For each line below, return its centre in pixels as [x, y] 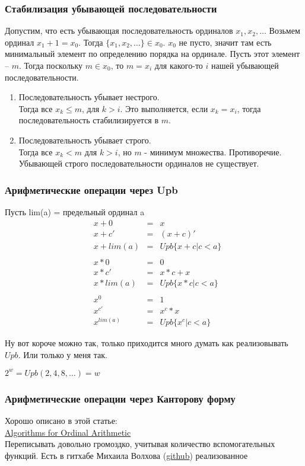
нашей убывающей [245, 65]
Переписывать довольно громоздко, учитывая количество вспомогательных [140, 444]
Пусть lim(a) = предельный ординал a [75, 211]
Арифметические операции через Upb [91, 189]
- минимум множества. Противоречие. [213, 151]
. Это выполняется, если [164, 108]
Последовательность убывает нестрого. [89, 97]
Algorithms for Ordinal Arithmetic [68, 432]
